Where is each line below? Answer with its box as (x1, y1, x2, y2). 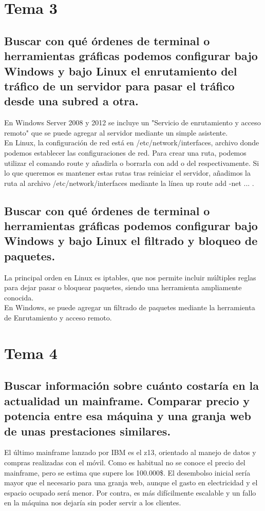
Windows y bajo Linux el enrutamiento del (4, 63, 237, 79)
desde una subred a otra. (4, 93, 139, 109)
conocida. (4, 292, 34, 302)
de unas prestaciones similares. (4, 423, 171, 439)
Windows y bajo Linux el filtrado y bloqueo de (4, 233, 258, 249)
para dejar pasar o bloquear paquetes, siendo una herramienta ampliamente (4, 282, 242, 293)
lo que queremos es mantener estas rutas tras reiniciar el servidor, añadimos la (4, 167, 251, 178)
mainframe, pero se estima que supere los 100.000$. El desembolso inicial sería (4, 467, 251, 478)
